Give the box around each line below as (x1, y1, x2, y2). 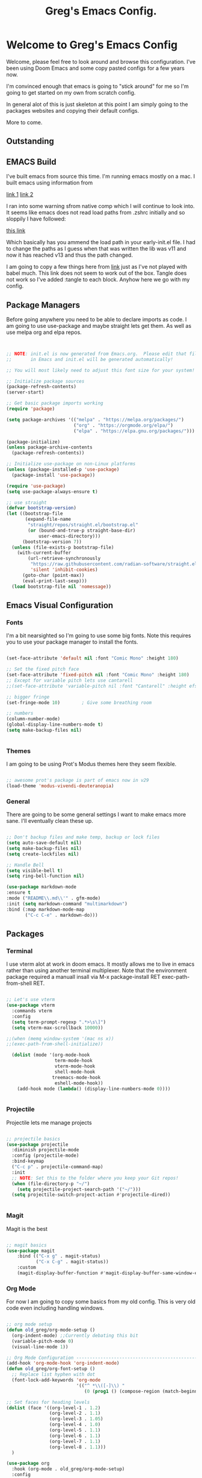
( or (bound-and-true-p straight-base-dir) (28, 527, 136, 533)
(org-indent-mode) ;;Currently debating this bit (11, 1332, 138, 1339)
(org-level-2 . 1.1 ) (49, 1410, 101, 1417)
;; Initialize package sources (6, 378, 85, 384)
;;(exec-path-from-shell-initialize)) (6, 1041, 103, 1047)
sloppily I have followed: (6, 215, 66, 222)
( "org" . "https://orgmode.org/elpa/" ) (73, 422, 173, 429)
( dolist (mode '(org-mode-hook (11, 1052, 90, 1058)
